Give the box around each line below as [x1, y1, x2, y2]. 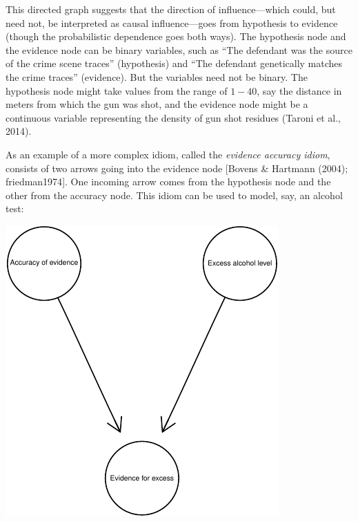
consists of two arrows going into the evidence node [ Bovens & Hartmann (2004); [6, 160, 348, 175]
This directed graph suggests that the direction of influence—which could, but [6, 2, 336, 16]
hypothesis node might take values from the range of [6, 83, 228, 97]
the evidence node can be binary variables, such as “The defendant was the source [6, 42, 352, 57]
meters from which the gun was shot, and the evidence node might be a [6, 97, 308, 111]
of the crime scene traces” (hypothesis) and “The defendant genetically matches [6, 56, 343, 71]
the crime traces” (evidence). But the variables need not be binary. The [6, 69, 308, 84]
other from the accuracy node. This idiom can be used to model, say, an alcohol [6, 187, 343, 202]
